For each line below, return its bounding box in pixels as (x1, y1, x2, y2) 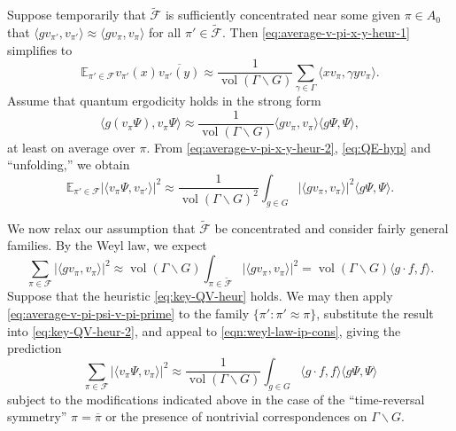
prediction (7, 339, 62, 357)
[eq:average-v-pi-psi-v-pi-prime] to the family (7, 303, 250, 322)
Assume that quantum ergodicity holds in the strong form (7, 91, 321, 110)
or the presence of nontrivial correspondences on (105, 407, 367, 426)
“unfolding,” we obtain (7, 155, 130, 174)
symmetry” (7, 407, 67, 426)
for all (149, 23, 182, 42)
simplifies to (7, 40, 73, 59)
